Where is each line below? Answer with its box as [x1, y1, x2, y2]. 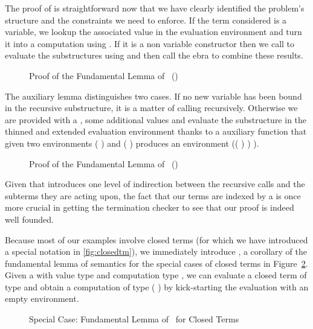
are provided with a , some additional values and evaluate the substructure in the [5, 113, 307, 126]
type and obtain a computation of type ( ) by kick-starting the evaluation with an [5, 280, 309, 293]
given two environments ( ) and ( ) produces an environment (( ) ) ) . [5, 136, 259, 149]
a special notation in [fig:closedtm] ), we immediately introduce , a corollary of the [5, 245, 308, 258]
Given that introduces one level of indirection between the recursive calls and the [5, 177, 305, 190]
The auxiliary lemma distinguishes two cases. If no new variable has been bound [5, 89, 302, 102]
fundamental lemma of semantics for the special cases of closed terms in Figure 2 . [5, 257, 308, 269]
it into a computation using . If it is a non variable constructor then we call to [5, 37, 295, 50]
